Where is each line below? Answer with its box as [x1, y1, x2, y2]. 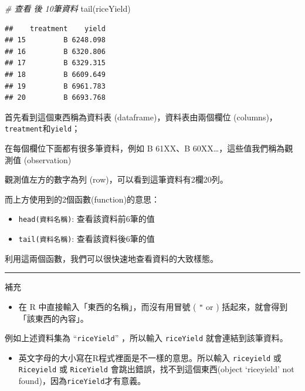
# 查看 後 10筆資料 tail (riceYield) [5, 2, 131, 14]
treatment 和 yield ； [5, 122, 80, 134]
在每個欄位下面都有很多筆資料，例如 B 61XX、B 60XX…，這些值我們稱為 [5, 142, 285, 154]
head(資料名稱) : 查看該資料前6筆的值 [18, 213, 155, 225]
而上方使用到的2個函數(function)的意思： [5, 193, 160, 205]
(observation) [23, 153, 72, 166]
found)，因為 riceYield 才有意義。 [18, 375, 146, 387]
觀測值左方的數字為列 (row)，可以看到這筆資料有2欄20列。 [5, 173, 228, 186]
